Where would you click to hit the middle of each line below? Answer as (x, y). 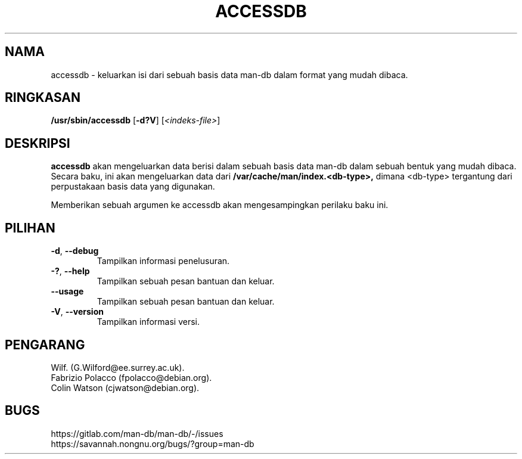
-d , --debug (75, 251)
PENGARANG (45, 345)
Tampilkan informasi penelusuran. (163, 261)
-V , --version (77, 312)
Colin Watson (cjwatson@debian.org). (125, 387)
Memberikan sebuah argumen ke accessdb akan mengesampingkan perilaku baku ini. (220, 205)
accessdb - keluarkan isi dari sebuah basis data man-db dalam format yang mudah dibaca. (229, 75)
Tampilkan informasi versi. (148, 322)
